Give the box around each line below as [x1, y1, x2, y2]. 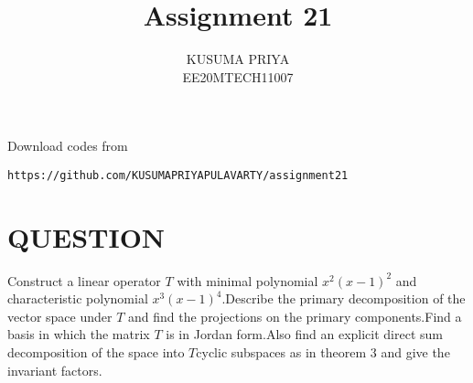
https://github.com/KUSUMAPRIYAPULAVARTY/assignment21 [7, 168, 349, 182]
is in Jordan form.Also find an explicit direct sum [166, 324, 444, 344]
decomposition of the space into [7, 343, 185, 362]
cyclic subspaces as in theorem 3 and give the [196, 343, 450, 362]
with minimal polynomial [177, 271, 318, 290]
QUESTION [7, 218, 166, 255]
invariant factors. [7, 360, 102, 379]
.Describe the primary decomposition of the [221, 289, 466, 308]
